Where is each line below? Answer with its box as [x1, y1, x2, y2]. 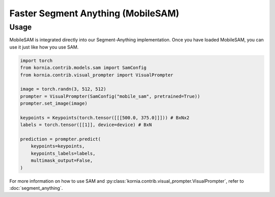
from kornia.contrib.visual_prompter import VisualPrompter [20, 72, 174, 78]
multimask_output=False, [31, 158, 93, 163]
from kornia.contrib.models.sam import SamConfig [20, 65, 147, 71]
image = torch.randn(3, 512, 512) [20, 86, 106, 92]
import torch [20, 58, 53, 63]
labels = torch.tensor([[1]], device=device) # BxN [20, 122, 152, 128]
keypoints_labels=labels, [31, 151, 96, 156]
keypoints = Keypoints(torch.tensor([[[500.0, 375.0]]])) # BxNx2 [20, 115, 189, 120]
